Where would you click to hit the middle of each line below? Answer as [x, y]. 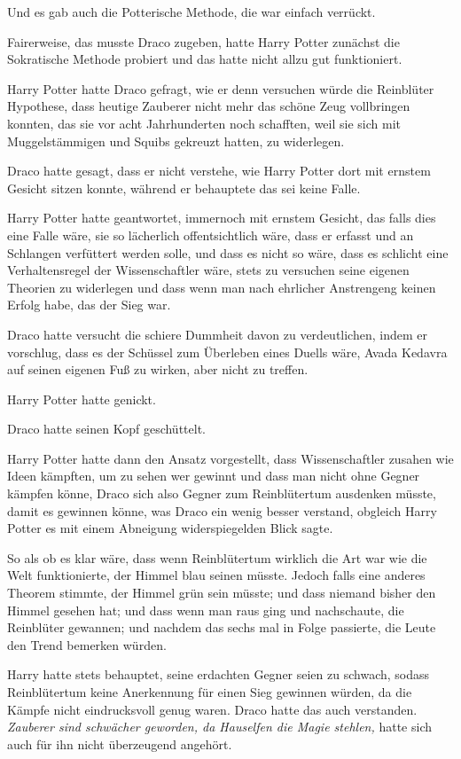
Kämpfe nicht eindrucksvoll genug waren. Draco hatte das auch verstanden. [212, 709]
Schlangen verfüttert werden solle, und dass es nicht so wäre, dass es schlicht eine [228, 252]
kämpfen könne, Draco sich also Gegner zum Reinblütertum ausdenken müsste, [222, 493]
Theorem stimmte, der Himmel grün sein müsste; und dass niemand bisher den [222, 593]
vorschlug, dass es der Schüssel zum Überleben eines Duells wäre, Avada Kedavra [227, 352]
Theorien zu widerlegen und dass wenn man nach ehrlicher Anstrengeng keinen [222, 287]
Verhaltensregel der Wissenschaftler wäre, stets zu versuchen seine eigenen [208, 270]
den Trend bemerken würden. [87, 644]
